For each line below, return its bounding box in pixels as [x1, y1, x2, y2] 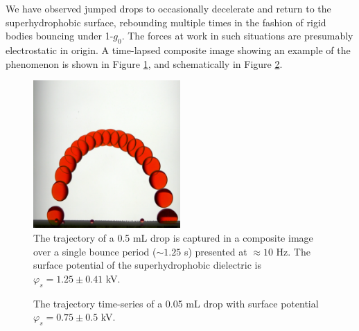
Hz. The [276, 244, 310, 258]
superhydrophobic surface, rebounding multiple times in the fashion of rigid [6, 15, 326, 29]
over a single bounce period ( [33, 244, 157, 258]
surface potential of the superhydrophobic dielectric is [33, 258, 262, 272]
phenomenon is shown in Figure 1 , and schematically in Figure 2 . [6, 56, 283, 71]
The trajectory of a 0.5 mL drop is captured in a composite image [33, 231, 313, 244]
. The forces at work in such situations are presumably [121, 28, 353, 43]
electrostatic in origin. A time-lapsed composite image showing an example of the [6, 42, 351, 57]
